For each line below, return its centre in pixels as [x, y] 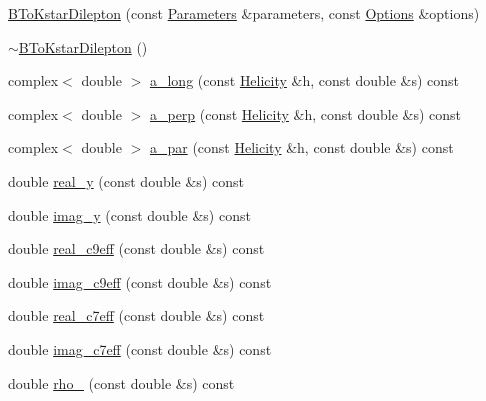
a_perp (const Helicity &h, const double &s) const [305, 113]
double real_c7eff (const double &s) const [136, 315]
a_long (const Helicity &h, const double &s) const [304, 80]
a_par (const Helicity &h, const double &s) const [301, 147]
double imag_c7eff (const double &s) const [140, 348]
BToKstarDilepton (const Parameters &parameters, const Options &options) [244, 13]
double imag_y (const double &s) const [129, 214]
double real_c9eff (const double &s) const [136, 248]
